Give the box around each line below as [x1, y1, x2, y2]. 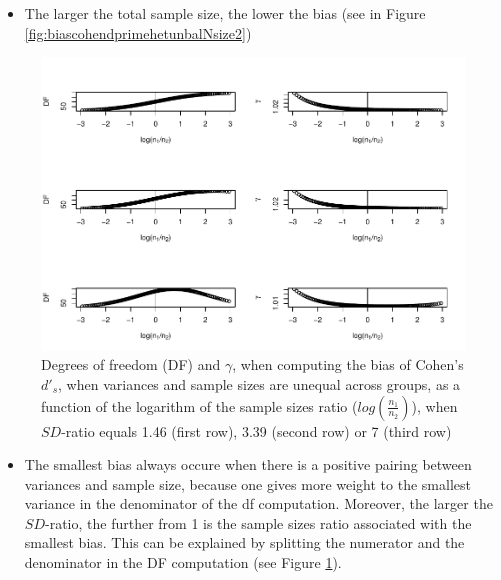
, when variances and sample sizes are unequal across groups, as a [58, 373, 461, 394]
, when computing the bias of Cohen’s [232, 354, 464, 375]
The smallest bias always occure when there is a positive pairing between [24, 454, 472, 475]
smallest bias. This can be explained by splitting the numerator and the [24, 532, 465, 553]
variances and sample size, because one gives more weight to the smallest [24, 473, 471, 494]
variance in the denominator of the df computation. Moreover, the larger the [24, 493, 493, 514]
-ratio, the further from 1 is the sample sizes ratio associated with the [44, 512, 472, 533]
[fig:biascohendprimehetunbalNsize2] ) [24, 22, 252, 43]
